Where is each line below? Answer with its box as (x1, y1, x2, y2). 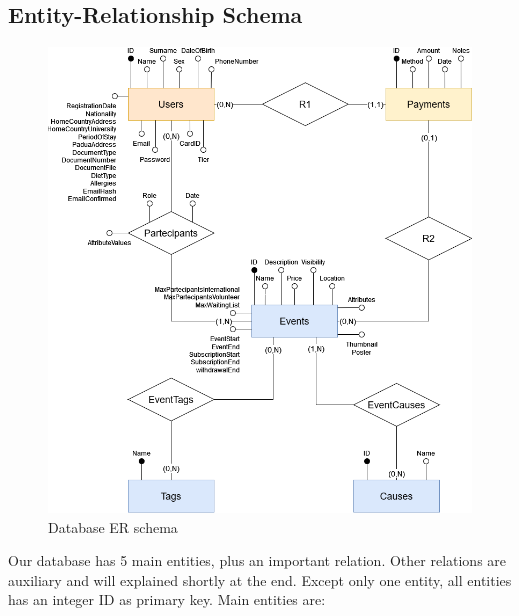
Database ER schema (48, 516, 178, 537)
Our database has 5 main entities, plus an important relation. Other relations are (8, 550, 507, 571)
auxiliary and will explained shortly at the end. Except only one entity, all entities (8, 569, 512, 590)
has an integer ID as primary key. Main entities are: (8, 589, 326, 610)
